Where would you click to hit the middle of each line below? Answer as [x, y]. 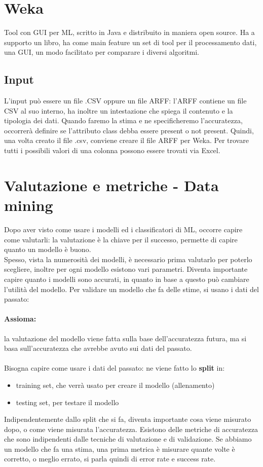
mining [29, 205]
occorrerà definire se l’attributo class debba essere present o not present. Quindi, [129, 130]
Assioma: [20, 319]
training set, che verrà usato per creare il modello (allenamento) [115, 385]
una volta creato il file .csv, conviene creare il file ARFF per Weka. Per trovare [126, 140]
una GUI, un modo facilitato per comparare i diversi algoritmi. [102, 52]
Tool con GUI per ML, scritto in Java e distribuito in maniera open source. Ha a [129, 32]
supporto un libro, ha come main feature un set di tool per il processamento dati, [130, 42]
